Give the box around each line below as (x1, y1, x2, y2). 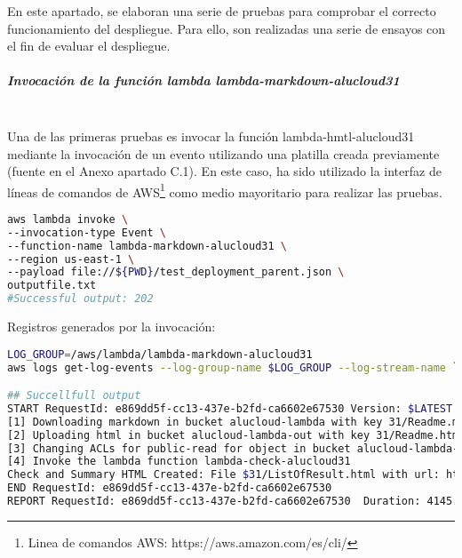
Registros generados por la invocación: (7, 317, 216, 336)
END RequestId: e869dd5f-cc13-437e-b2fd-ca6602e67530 (7, 482, 332, 495)
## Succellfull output (7, 389, 141, 403)
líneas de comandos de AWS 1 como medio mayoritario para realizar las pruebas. (7, 179, 442, 201)
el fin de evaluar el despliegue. (7, 36, 171, 55)
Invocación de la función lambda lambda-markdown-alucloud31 (7, 71, 400, 90)
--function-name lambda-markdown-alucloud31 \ (7, 239, 287, 252)
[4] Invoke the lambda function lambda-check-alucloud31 (7, 455, 351, 468)
